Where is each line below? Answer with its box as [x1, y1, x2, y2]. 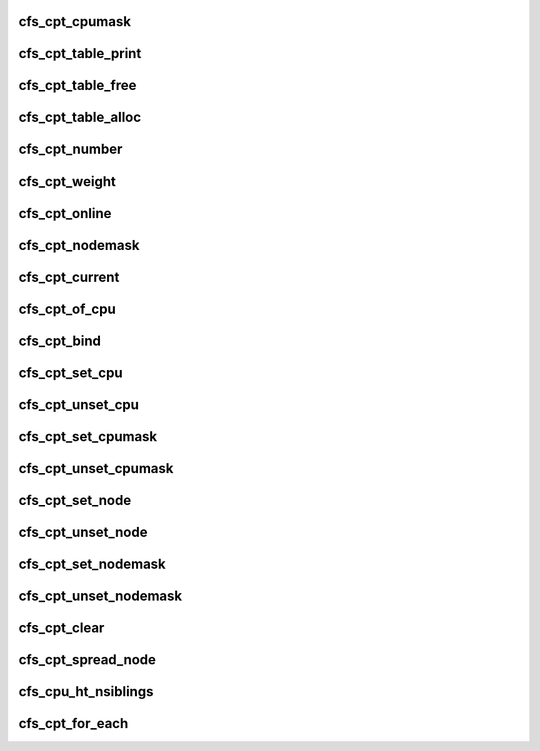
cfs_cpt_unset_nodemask [18, 587, 183, 604]
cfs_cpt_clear [18, 619, 105, 636]
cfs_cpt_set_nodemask [18, 555, 167, 572]
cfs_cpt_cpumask [18, 13, 132, 30]
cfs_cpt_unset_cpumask [18, 460, 174, 477]
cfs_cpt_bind [18, 332, 102, 349]
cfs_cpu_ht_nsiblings [18, 683, 154, 700]
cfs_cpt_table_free [18, 77, 137, 94]
